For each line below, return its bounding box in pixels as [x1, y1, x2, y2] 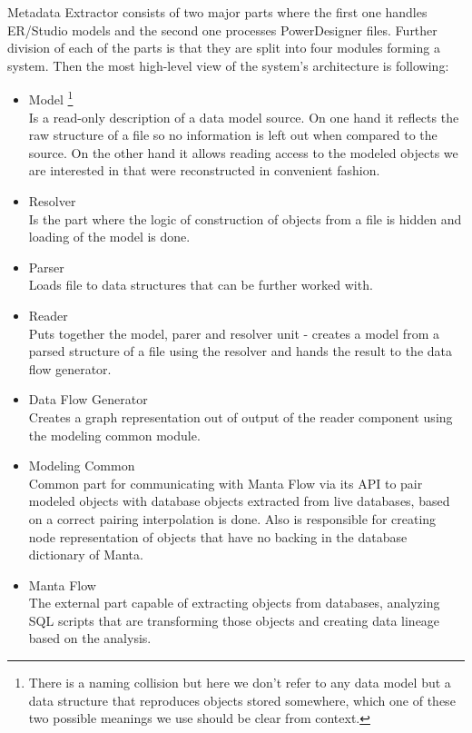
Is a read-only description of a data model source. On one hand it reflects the [28, 107, 459, 126]
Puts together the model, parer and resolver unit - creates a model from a [28, 323, 439, 342]
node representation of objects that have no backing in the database [28, 527, 408, 546]
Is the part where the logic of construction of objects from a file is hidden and [28, 209, 462, 228]
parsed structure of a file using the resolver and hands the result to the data [28, 342, 452, 361]
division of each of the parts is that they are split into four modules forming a [7, 38, 440, 57]
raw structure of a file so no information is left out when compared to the [28, 125, 438, 144]
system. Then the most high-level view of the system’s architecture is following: [7, 55, 449, 74]
